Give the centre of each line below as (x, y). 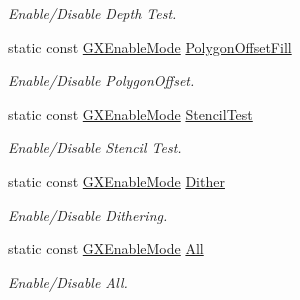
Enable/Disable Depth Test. (92, 13)
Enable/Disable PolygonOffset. (101, 80)
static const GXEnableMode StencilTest (130, 113)
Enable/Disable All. (68, 281)
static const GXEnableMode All (106, 248)
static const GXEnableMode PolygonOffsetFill (150, 46)
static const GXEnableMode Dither (116, 180)
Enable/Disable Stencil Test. (95, 147)
